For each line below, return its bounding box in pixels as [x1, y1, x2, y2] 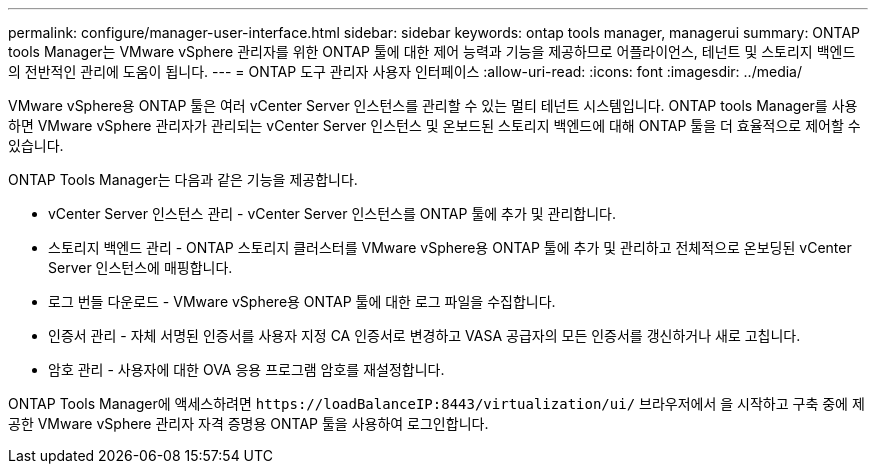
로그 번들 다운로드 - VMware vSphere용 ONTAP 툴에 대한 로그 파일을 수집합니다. [48, 293, 556, 310]
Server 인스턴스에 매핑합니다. [48, 259, 233, 276]
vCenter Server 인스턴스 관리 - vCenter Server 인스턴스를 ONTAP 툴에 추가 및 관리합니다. [48, 205, 617, 222]
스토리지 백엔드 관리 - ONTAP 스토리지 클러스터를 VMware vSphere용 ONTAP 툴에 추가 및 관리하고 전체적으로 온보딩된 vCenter [48, 239, 852, 256]
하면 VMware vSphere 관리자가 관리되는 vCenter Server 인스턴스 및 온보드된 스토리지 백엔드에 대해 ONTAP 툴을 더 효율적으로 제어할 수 [8, 117, 861, 134]
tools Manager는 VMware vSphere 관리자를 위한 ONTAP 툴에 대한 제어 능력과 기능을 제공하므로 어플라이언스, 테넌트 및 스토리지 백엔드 [8, 43, 856, 60]
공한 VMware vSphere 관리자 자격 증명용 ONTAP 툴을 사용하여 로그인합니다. [8, 415, 489, 432]
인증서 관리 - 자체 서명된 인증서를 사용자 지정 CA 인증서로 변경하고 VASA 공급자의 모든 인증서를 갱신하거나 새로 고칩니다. [48, 327, 801, 344]
